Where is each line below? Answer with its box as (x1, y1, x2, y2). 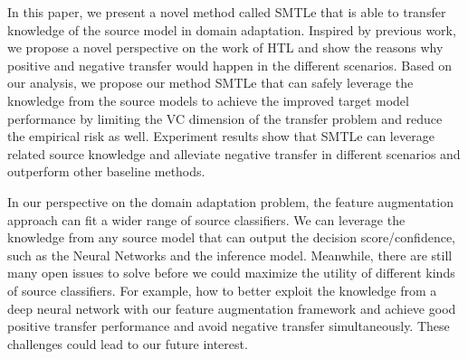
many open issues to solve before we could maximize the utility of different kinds (7, 263, 455, 282)
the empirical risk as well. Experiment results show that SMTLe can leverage (7, 127, 435, 146)
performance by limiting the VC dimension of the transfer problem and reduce (7, 109, 443, 128)
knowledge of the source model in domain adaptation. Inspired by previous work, (7, 20, 456, 39)
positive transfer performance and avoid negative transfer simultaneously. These (7, 316, 450, 335)
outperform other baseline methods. (7, 162, 205, 181)
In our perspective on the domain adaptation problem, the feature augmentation (7, 192, 454, 211)
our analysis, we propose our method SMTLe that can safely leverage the (7, 73, 414, 92)
